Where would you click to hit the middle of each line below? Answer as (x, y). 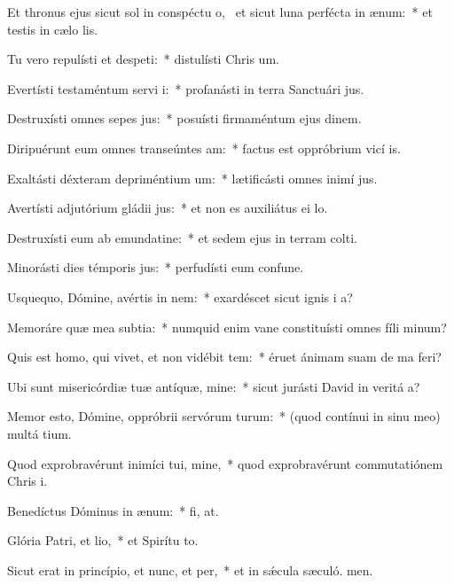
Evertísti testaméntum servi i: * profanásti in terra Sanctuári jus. (186, 88)
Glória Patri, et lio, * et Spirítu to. (103, 540)
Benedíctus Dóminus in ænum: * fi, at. (113, 510)
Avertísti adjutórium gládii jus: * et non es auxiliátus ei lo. (168, 208)
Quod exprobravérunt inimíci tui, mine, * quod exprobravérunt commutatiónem (225, 463)
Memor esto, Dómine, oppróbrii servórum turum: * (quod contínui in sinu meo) (224, 416)
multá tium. (39, 433)
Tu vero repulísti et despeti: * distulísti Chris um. (143, 59)
